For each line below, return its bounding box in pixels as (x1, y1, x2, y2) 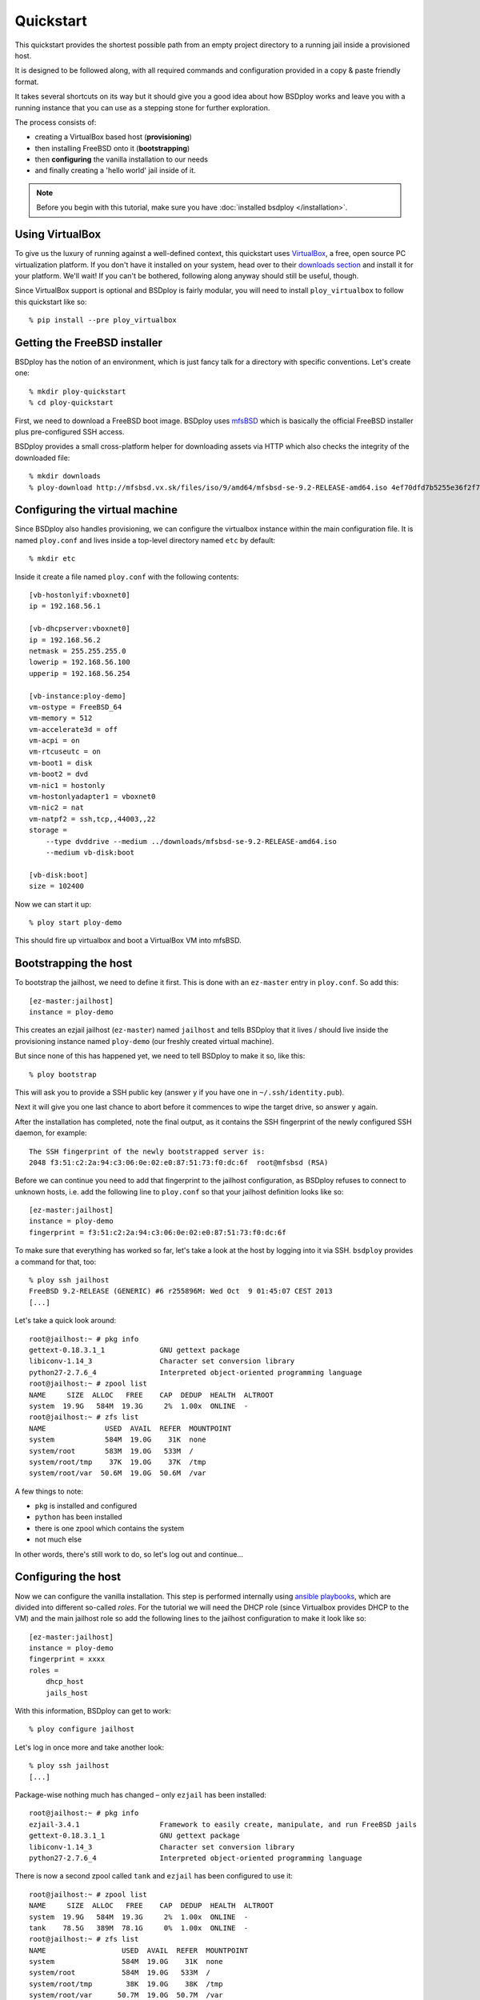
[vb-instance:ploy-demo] (29, 691, 126, 700)
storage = (29, 826, 67, 835)
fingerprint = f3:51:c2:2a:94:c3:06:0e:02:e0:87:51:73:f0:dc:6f (29, 1228, 287, 1237)
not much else (34, 1534, 82, 1544)
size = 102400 (29, 882, 84, 891)
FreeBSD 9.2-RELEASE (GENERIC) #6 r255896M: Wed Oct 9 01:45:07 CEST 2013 (29, 1286, 333, 1296)
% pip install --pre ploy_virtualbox (29, 316, 178, 325)
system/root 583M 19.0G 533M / (29, 1446, 194, 1455)
